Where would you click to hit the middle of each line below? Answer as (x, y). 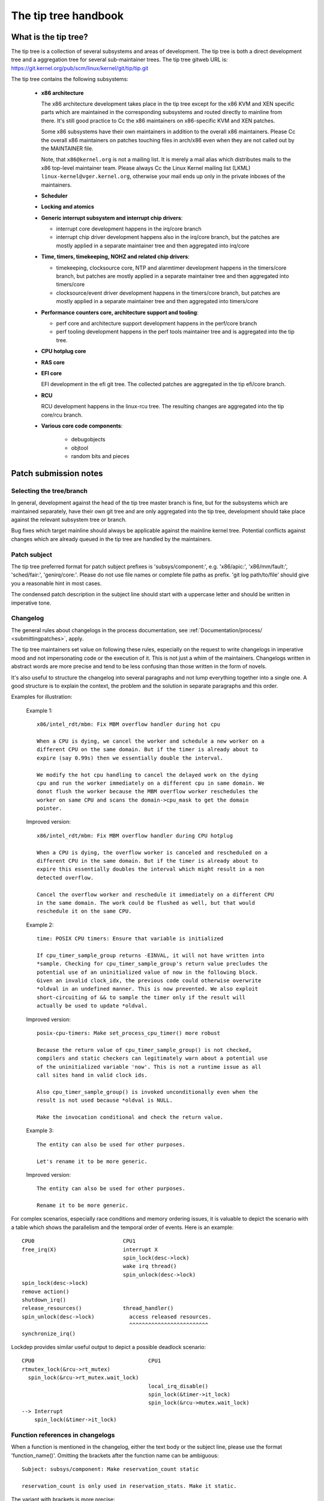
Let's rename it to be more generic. (92, 1161)
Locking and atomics (67, 207)
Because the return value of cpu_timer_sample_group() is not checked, (144, 1050)
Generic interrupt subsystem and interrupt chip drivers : (112, 218)
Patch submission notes (57, 473)
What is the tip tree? (49, 37)
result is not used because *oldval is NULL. (105, 1101)
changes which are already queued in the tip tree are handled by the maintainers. (112, 539)
